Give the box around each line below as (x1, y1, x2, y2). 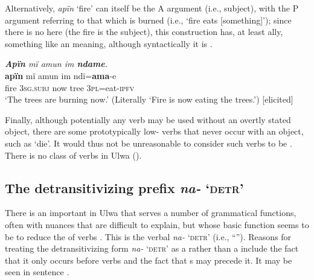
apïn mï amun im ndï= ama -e (5, 69, 117, 81)
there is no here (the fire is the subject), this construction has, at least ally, (5, 25, 283, 38)
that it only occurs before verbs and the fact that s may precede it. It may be (5, 253, 292, 266)
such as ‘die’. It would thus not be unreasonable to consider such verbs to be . (5, 136, 292, 149)
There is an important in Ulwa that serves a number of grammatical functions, (5, 206, 296, 219)
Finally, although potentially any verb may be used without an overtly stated (5, 113, 291, 126)
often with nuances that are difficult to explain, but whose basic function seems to (5, 218, 309, 231)
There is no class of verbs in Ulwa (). (5, 148, 142, 161)
